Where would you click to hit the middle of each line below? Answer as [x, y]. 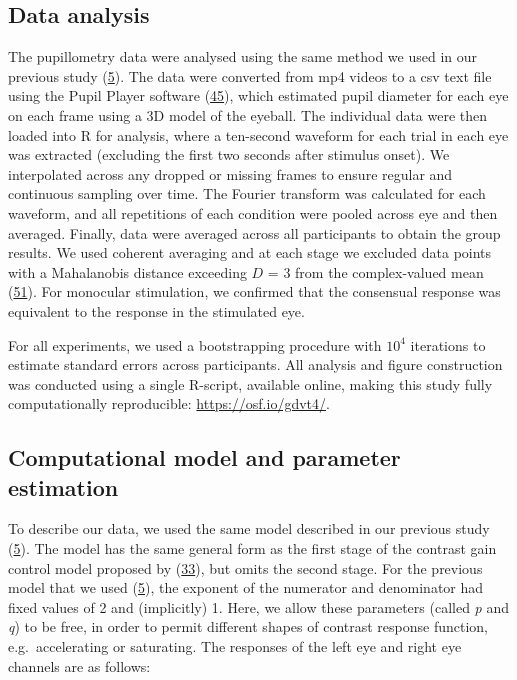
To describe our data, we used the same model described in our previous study [249, 528]
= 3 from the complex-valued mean [375, 271]
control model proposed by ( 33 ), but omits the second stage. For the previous [245, 567]
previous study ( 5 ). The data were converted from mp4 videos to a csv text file [250, 75]
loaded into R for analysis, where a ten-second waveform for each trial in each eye [258, 134]
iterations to [448, 344]
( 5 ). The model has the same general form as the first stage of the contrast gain [252, 548]
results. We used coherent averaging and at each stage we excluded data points [250, 252]
